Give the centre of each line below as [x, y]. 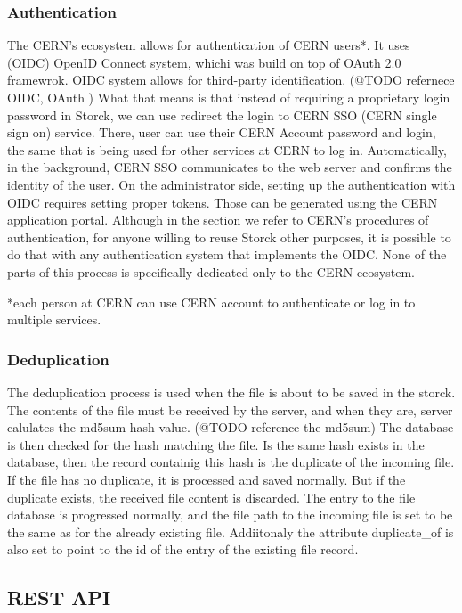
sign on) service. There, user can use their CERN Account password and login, [222, 132]
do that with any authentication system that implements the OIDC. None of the [227, 254]
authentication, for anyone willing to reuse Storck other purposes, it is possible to [229, 237]
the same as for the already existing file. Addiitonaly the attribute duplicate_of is [231, 531]
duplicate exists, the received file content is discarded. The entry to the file [211, 497]
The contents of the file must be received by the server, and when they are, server [230, 409]
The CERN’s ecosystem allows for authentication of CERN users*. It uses [209, 45]
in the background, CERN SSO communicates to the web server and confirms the [230, 167]
